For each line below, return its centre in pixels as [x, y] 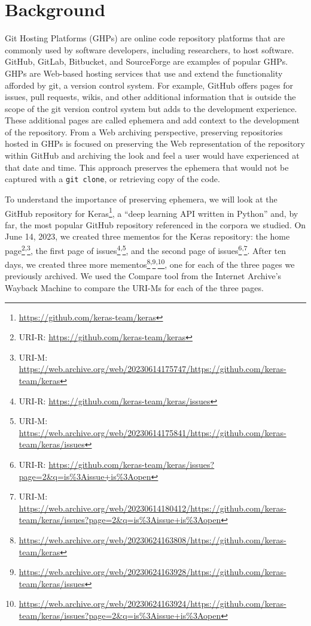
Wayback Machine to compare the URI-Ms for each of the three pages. [134, 288]
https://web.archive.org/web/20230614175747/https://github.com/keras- [153, 369]
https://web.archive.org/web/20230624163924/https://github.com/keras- [153, 604]
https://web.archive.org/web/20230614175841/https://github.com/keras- [153, 432]
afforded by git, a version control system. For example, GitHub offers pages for [149, 85]
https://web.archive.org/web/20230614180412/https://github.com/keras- [153, 508]
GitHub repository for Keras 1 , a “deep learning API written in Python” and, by [152, 212]
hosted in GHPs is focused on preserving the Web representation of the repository [155, 143]
